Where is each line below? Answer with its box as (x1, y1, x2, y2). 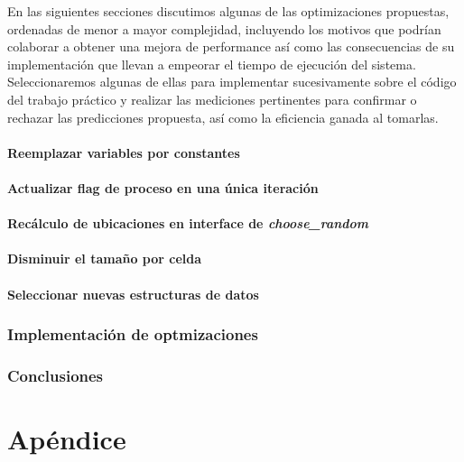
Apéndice (7, 420, 126, 457)
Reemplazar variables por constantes (7, 143, 240, 162)
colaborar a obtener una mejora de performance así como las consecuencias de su (7, 37, 455, 56)
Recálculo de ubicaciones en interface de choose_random (7, 214, 369, 233)
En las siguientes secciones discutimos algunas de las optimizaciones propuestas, (7, 2, 450, 20)
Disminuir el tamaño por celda (7, 249, 202, 268)
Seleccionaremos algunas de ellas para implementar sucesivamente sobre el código (7, 72, 457, 91)
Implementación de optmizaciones (7, 323, 258, 346)
